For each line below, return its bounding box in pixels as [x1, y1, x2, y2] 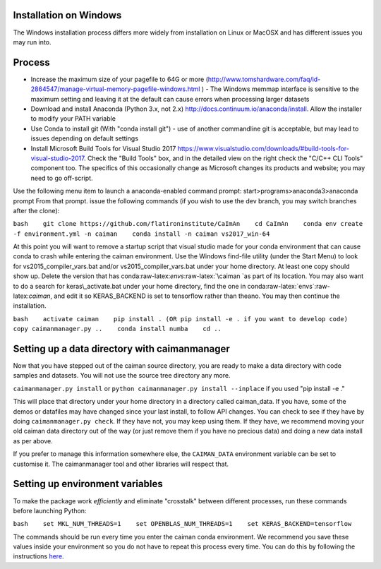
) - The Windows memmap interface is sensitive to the [201, 85, 359, 93]
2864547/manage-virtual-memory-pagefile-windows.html [30, 85, 200, 93]
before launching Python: [13, 506, 87, 515]
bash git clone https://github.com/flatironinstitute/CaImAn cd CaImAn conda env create [13, 220, 363, 228]
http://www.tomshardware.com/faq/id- [207, 75, 321, 83]
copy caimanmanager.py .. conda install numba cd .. [13, 325, 222, 333]
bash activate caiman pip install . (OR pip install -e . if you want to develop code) [13, 315, 349, 323]
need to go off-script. [30, 174, 93, 182]
